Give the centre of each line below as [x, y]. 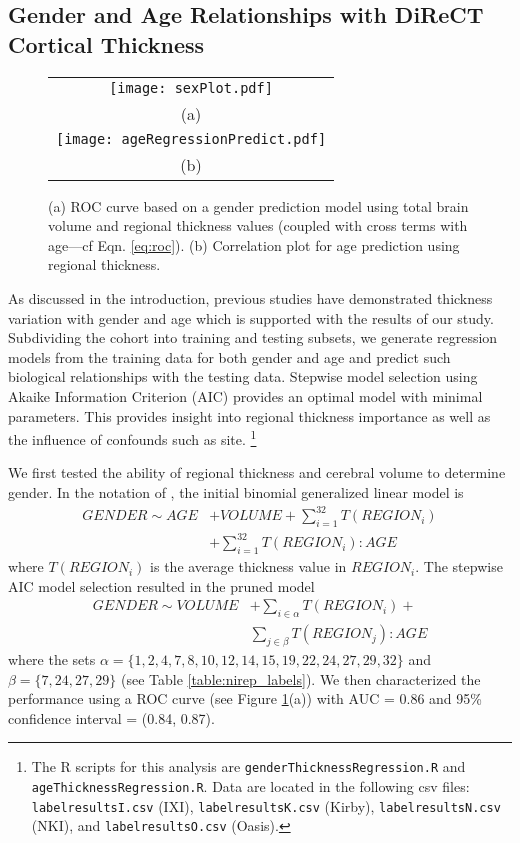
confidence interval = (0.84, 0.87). [111, 717]
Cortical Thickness [106, 43]
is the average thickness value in [248, 566]
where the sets [52, 659]
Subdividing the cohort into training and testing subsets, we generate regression [253, 337]
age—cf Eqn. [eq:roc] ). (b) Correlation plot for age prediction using [254, 244]
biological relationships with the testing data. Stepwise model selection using [243, 376]
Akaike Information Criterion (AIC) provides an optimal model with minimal [245, 395]
